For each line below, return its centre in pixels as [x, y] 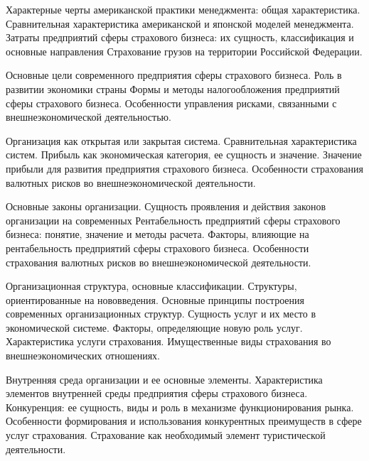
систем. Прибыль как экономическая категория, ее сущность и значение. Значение [184, 154]
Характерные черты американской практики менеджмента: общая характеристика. [183, 9]
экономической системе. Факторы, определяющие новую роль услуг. [154, 327]
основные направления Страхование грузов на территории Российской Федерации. [184, 51]
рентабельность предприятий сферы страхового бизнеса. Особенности [157, 248]
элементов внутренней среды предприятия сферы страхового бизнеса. [157, 393]
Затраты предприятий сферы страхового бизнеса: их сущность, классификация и [180, 37]
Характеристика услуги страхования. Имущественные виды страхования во [169, 341]
